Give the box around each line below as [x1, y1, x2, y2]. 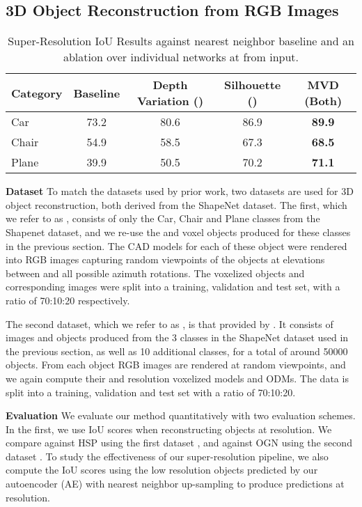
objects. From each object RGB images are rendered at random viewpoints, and [6, 357, 346, 372]
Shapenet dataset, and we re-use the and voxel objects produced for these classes [6, 224, 351, 239]
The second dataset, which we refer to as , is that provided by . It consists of [6, 316, 333, 331]
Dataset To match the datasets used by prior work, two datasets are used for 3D [6, 184, 354, 198]
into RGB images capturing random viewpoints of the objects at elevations [6, 252, 325, 267]
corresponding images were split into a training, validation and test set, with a [6, 279, 340, 294]
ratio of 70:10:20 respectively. [6, 292, 130, 307]
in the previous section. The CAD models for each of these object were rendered [6, 238, 347, 253]
